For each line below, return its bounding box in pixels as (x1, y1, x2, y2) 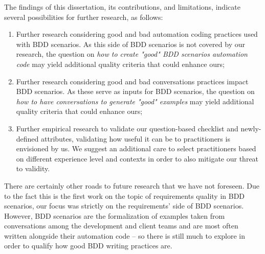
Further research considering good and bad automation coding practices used (16, 29, 258, 39)
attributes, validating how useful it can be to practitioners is (41, 133, 230, 144)
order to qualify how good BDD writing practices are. (4, 240, 172, 251)
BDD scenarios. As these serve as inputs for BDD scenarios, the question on (16, 86, 255, 97)
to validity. (16, 163, 50, 174)
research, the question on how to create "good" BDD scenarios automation (16, 49, 248, 59)
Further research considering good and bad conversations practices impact (16, 76, 249, 86)
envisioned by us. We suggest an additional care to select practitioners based (16, 143, 256, 154)
